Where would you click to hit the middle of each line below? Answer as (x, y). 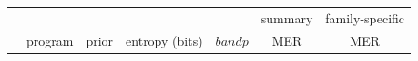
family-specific (365, 17)
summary (287, 17)
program (50, 40)
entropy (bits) (164, 40)
